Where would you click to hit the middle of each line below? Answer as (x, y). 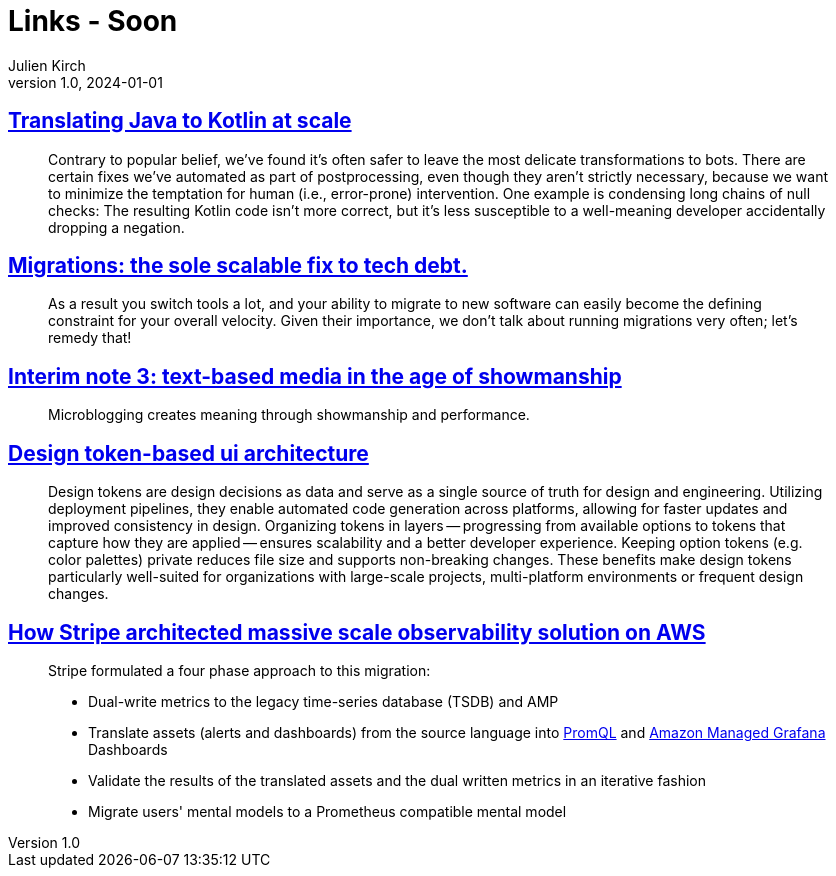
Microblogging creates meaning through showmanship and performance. (289, 415)
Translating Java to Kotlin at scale (180, 121)
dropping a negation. (116, 227)
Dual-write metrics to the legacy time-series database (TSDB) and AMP (323, 701)
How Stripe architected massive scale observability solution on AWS (357, 632)
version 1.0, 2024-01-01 (85, 82)
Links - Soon (93, 21)
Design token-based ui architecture (188, 453)
